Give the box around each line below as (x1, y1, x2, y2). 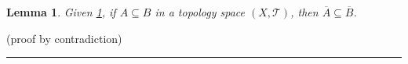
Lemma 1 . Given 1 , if (6, 4, 116, 20)
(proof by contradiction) (6, 30, 122, 46)
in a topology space (155, 4, 246, 20)
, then (290, 4, 319, 20)
